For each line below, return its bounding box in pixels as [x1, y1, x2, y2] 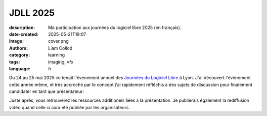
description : [9, 25, 35, 30]
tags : [9, 59, 20, 65]
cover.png [48, 38, 69, 44]
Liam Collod [48, 45, 73, 51]
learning [48, 52, 65, 58]
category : [9, 52, 30, 58]
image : [9, 38, 24, 44]
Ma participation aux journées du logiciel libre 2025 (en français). [48, 25, 181, 30]
